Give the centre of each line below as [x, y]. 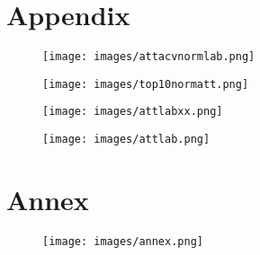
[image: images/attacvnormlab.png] [149, 57]
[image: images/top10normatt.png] [146, 84]
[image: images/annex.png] [123, 241]
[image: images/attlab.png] [126, 140]
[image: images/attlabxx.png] [133, 112]
